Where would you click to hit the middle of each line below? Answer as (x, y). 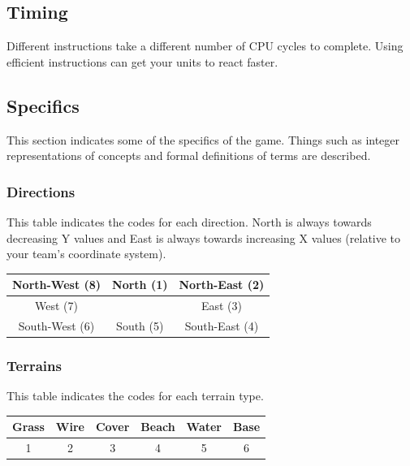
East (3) (221, 306)
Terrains (34, 365)
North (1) (140, 285)
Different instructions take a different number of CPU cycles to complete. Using (205, 46)
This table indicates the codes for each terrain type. (135, 396)
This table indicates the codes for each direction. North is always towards (189, 222)
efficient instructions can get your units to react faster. (142, 61)
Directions (41, 191)
